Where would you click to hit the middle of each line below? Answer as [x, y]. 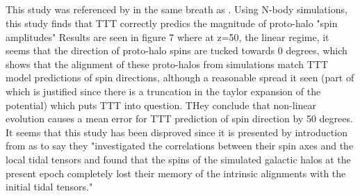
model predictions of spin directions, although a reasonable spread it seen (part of [180, 77]
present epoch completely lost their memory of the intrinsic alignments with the [176, 173]
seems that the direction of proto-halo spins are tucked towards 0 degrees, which [177, 50]
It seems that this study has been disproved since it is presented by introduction [177, 132]
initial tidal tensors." [49, 187]
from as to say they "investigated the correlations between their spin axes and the [180, 146]
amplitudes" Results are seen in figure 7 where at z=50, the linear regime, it [167, 36]
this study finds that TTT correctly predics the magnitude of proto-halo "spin [172, 23]
